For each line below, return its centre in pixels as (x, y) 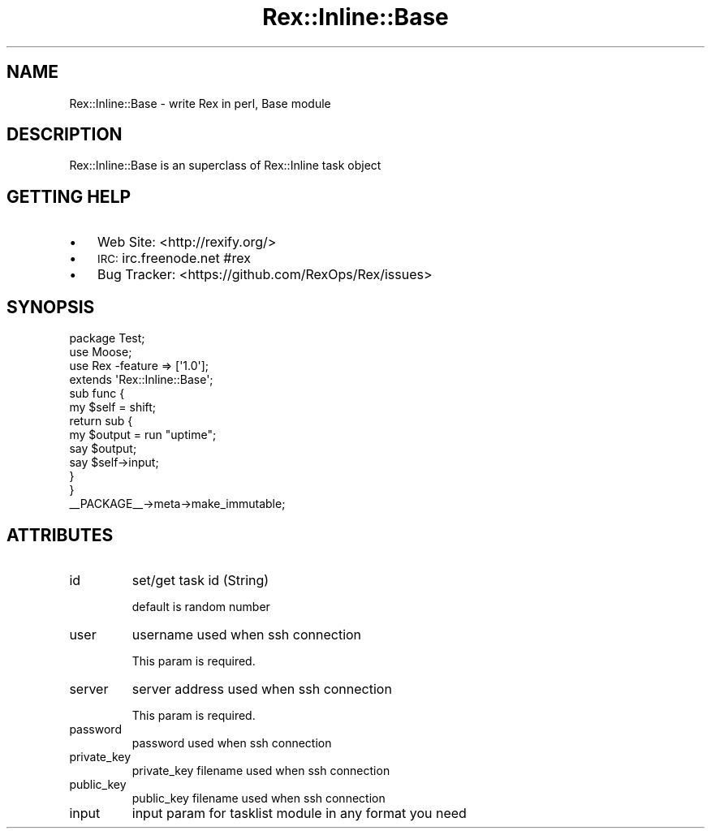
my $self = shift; (113, 407)
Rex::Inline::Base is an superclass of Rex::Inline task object (225, 166)
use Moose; (101, 352)
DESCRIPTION (65, 135)
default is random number (201, 606)
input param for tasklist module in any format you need (299, 813)
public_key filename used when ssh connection (259, 798)
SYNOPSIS (51, 307)
